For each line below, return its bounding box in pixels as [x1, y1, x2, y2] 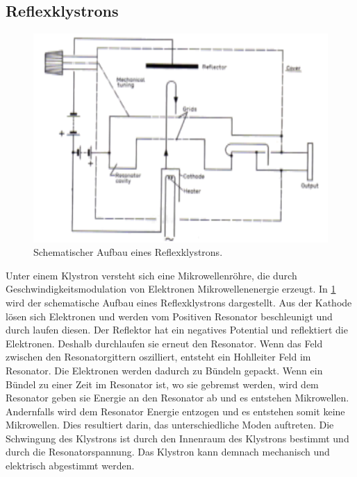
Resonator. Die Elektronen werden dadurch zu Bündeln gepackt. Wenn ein [6, 363, 323, 377]
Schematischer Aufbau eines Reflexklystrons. [33, 245, 223, 259]
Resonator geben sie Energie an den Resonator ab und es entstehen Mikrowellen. [6, 390, 349, 405]
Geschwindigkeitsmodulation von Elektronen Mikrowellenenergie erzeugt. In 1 [6, 281, 336, 296]
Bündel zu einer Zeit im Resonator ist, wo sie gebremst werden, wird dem [6, 376, 319, 391]
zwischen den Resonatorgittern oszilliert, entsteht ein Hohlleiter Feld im [6, 349, 311, 364]
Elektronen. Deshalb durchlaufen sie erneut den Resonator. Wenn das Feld [6, 336, 323, 350]
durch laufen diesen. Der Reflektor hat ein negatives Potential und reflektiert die [6, 322, 348, 337]
